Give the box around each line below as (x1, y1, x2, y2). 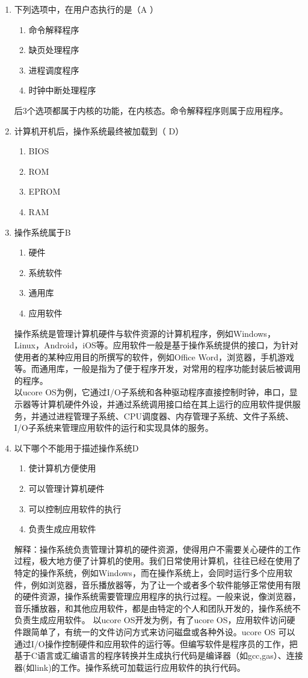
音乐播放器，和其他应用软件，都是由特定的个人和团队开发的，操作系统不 (14, 601, 301, 614)
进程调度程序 (28, 63, 79, 76)
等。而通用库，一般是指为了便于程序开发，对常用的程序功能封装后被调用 (14, 362, 301, 375)
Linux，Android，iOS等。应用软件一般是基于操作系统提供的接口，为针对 (14, 339, 298, 351)
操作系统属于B (14, 225, 71, 238)
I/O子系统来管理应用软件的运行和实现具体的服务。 (14, 421, 214, 434)
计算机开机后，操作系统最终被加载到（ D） (14, 124, 184, 137)
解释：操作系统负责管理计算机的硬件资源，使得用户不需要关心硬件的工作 (14, 542, 301, 555)
